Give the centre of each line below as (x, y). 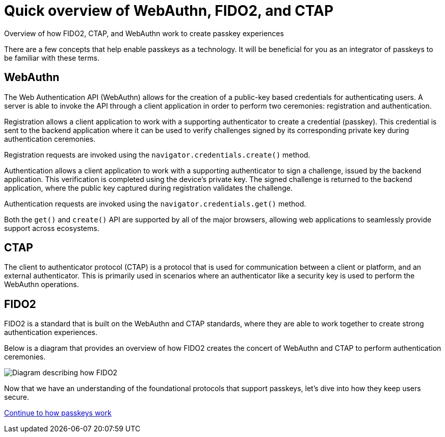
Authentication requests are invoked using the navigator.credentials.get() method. (155, 203)
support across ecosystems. (52, 228)
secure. (17, 397)
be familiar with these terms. (52, 58)
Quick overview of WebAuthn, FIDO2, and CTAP (169, 11)
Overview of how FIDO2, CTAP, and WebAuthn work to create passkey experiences (144, 33)
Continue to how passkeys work (58, 413)
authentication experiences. (51, 332)
